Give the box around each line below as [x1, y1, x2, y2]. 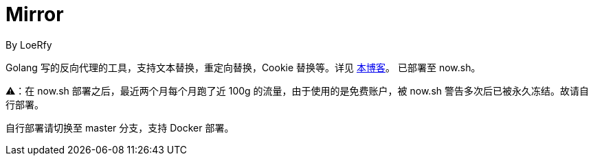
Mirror [5, 3, 64, 26]
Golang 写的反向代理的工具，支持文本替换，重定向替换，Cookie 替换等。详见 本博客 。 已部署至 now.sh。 [5, 61, 481, 73]
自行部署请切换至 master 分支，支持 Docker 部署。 [5, 121, 234, 134]
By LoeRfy [5, 38, 52, 51]
